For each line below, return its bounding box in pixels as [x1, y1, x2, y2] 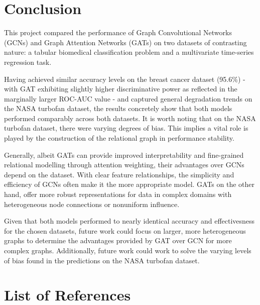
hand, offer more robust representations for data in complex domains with [4, 189, 232, 199]
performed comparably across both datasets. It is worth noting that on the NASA [4, 113, 256, 123]
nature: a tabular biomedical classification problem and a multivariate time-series [4, 47, 254, 57]
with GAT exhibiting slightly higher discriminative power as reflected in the [4, 83, 237, 94]
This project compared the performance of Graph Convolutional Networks [4, 27, 232, 38]
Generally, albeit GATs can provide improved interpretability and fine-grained [4, 149, 244, 160]
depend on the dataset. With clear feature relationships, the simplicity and [4, 169, 234, 179]
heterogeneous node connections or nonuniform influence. [4, 198, 180, 209]
